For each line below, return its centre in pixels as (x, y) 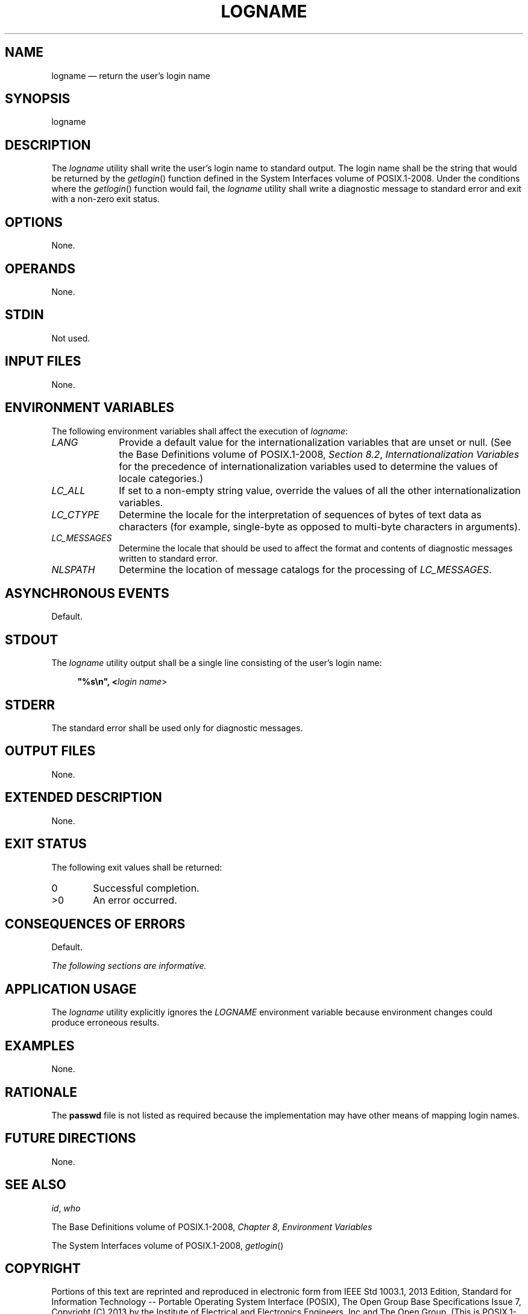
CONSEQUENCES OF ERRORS (95, 924)
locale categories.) (161, 478)
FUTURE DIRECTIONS (71, 1138)
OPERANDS (40, 268)
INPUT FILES (43, 361)
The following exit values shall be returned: (137, 867)
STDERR (30, 705)
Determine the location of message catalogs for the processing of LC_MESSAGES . (305, 569)
